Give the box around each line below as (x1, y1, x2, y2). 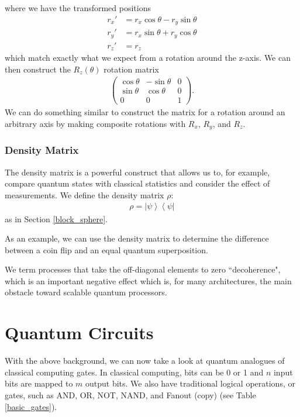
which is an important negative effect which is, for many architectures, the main (5, 274, 292, 287)
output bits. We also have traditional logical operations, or (85, 377, 295, 390)
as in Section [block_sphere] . (5, 212, 108, 225)
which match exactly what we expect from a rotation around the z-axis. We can (5, 51, 291, 64)
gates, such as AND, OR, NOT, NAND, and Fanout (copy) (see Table (5, 388, 256, 401)
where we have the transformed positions (5, 2, 151, 13)
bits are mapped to (5, 377, 73, 390)
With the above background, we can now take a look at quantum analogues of (5, 354, 285, 367)
